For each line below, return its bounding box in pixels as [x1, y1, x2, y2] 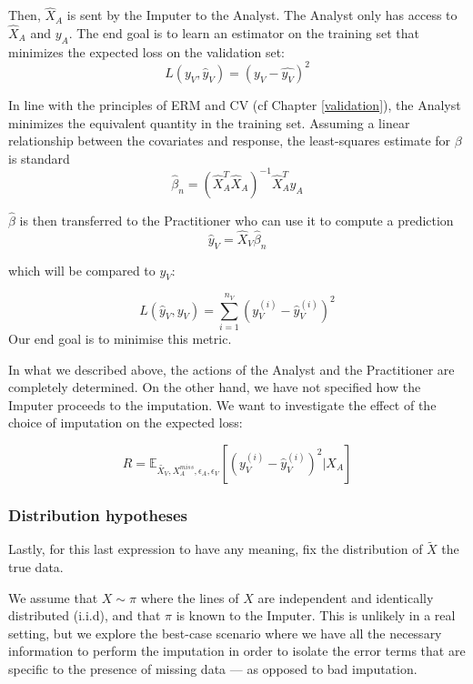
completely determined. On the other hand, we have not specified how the [8, 377, 421, 397]
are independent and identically [257, 588, 434, 607]
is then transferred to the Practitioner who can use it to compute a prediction [19, 211, 454, 230]
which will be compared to [8, 260, 156, 279]
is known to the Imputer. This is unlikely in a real [176, 606, 456, 625]
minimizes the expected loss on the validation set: [8, 42, 285, 61]
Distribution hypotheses [8, 503, 188, 526]
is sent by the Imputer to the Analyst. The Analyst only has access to [66, 5, 458, 25]
